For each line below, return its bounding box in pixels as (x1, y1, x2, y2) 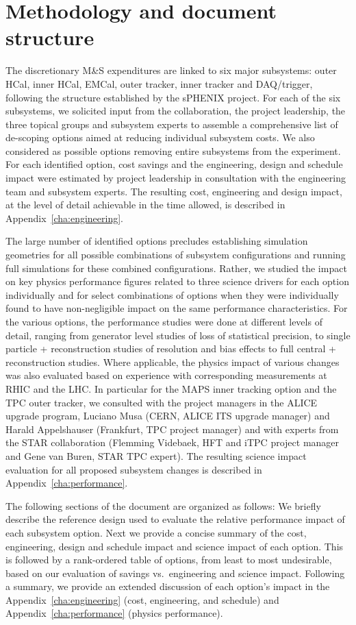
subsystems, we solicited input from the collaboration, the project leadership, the (5, 103, 346, 118)
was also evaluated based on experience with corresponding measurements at (5, 368, 327, 382)
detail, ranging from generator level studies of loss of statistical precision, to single (5, 328, 351, 342)
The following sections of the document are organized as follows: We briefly (5, 498, 321, 513)
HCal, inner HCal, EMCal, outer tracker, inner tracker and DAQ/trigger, (5, 76, 313, 90)
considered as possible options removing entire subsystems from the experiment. (5, 143, 341, 158)
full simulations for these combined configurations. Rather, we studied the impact (5, 260, 347, 275)
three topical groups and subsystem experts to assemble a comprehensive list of (5, 117, 338, 131)
